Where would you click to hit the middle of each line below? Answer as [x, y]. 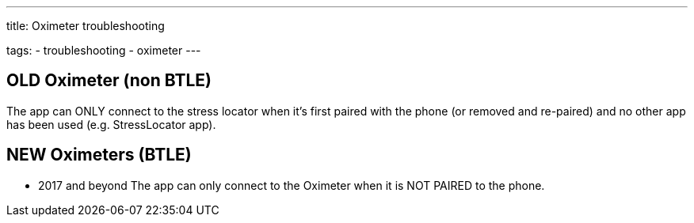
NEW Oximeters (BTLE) [99, 155]
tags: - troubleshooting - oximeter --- [104, 50]
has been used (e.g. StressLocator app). [111, 124]
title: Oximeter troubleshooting [86, 26]
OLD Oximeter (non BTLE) [109, 81]
